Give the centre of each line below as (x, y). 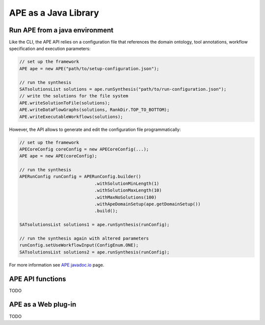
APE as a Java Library (54, 13)
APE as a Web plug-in (43, 305)
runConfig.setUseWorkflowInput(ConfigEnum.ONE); (79, 245)
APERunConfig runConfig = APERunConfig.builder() (80, 177)
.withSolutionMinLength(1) (127, 183)
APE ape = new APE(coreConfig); (58, 156)
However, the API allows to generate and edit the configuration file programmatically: (95, 129)
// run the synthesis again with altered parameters (84, 238)
